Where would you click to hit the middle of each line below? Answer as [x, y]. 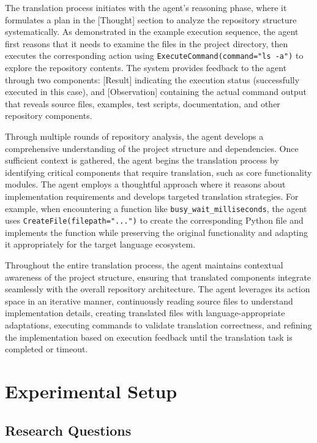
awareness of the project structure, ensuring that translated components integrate [158, 277]
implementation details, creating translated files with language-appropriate [145, 313]
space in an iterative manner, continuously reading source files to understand [149, 301]
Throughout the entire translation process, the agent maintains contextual [144, 265]
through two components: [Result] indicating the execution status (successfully [152, 79]
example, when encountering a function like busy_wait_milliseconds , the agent [156, 208]
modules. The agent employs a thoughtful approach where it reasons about [145, 184]
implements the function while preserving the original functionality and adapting [157, 232]
